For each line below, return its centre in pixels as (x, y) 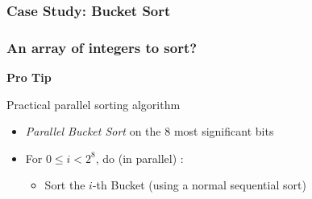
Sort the (65, 185)
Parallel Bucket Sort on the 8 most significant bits (150, 131)
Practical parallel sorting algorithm (94, 104)
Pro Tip (29, 77)
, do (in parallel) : (139, 158)
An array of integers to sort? (102, 47)
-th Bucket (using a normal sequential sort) (199, 185)
